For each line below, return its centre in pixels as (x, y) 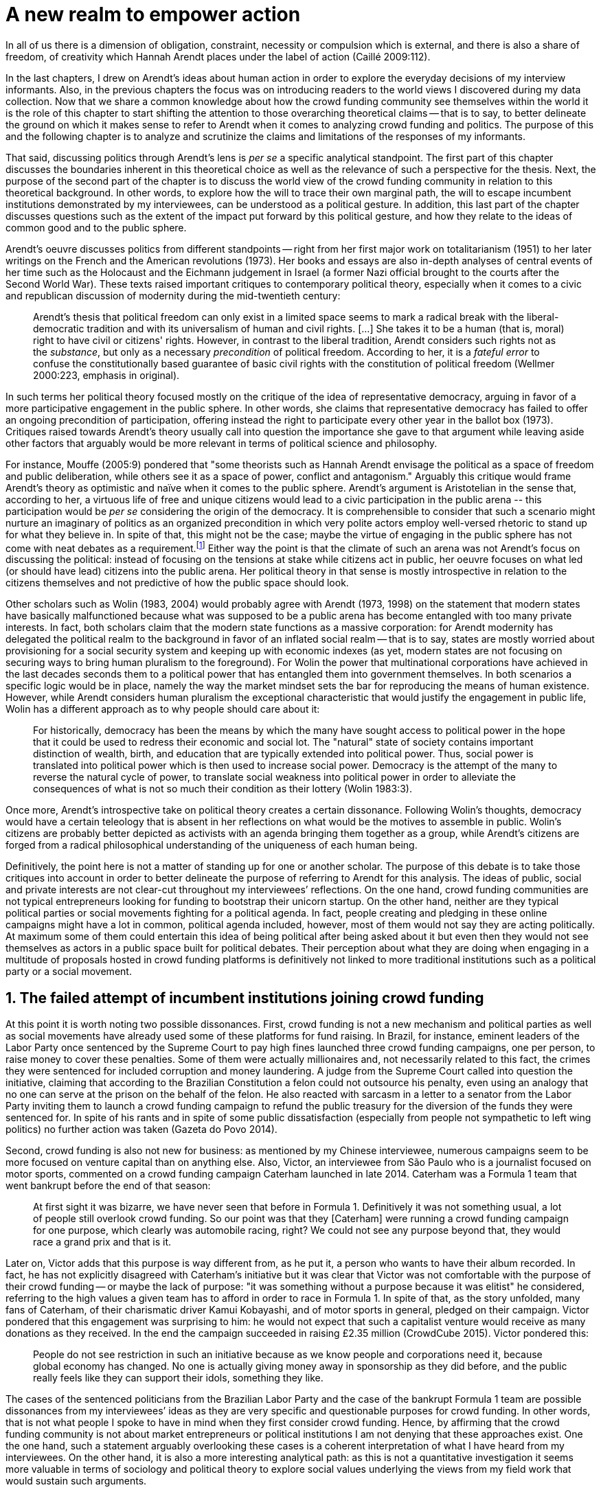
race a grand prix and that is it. (102, 1242)
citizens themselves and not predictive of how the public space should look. (177, 583)
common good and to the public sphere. (96, 227)
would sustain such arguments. (76, 1481)
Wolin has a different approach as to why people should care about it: (163, 709)
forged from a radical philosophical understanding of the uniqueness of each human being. (212, 845)
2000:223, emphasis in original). (106, 375)
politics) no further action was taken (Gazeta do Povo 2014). (141, 1129)
